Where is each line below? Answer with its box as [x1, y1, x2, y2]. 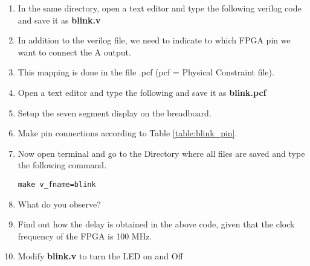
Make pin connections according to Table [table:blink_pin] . [18, 127, 237, 139]
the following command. [18, 159, 107, 171]
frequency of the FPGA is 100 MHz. [18, 229, 152, 242]
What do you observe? [18, 197, 101, 210]
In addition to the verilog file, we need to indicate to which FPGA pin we [18, 34, 291, 46]
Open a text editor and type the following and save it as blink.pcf [18, 86, 266, 98]
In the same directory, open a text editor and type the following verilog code [18, 2, 302, 14]
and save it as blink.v [18, 13, 101, 26]
